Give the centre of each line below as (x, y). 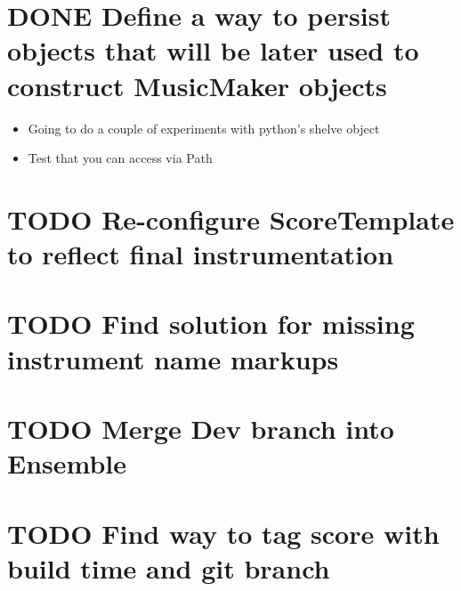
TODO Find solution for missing (211, 324)
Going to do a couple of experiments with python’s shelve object (204, 128)
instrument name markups (173, 358)
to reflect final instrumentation (201, 254)
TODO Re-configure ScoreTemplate (231, 219)
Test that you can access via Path (120, 158)
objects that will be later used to (213, 50)
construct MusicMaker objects (197, 85)
